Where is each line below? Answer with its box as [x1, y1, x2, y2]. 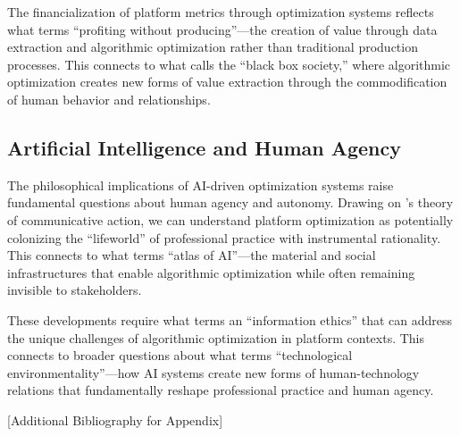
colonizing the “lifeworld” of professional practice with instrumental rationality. [7, 228, 441, 247]
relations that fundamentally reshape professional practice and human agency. [7, 381, 434, 399]
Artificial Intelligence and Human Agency [7, 133, 402, 161]
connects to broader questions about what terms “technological [7, 346, 353, 365]
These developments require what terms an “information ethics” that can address [7, 310, 453, 329]
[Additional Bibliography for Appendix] [7, 410, 223, 429]
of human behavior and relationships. [7, 89, 211, 108]
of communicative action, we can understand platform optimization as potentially [7, 210, 454, 229]
